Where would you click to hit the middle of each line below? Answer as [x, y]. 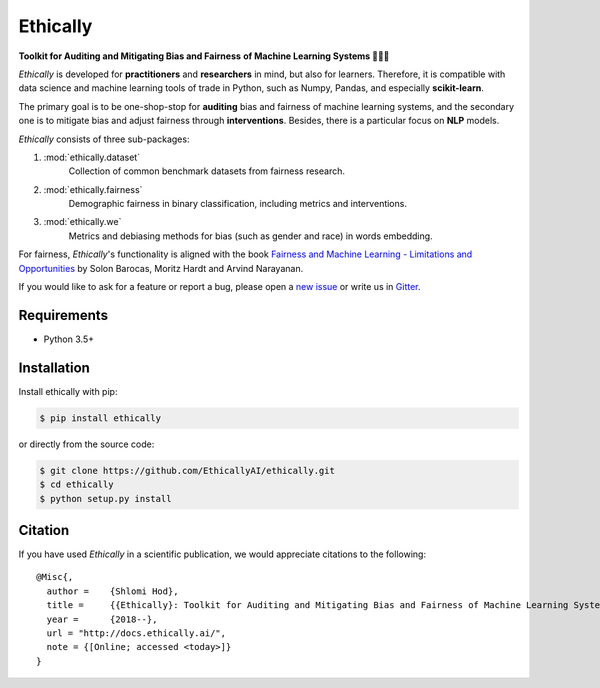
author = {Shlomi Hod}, [112, 591]
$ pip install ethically [100, 418]
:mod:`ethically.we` [82, 222]
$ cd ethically [76, 484]
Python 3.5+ [69, 339]
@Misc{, [55, 577]
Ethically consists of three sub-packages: [104, 139]
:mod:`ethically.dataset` [91, 157]
